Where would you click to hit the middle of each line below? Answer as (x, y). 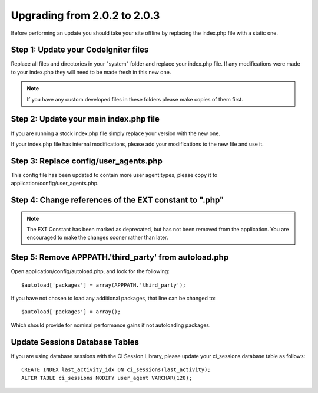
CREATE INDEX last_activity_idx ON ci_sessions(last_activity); (116, 370)
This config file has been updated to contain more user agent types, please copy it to (114, 175)
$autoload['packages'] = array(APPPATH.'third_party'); (104, 285)
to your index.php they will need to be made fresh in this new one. (91, 72)
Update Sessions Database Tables (75, 342)
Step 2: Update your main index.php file (85, 119)
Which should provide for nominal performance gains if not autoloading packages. (111, 325)
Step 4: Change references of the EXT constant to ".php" (117, 200)
